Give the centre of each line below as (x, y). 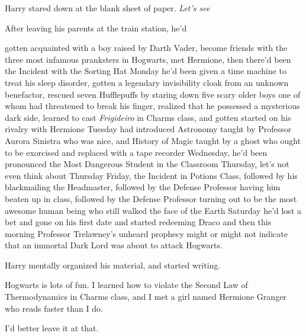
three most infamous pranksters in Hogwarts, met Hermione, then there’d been (148, 59)
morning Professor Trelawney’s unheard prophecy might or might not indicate (146, 233)
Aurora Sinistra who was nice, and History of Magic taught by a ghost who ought (153, 140)
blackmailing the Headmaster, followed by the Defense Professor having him (143, 187)
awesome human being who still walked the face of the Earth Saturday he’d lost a (153, 210)
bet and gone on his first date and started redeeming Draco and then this (138, 222)
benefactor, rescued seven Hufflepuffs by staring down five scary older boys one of (153, 94)
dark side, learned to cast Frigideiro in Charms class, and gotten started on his (148, 117)
